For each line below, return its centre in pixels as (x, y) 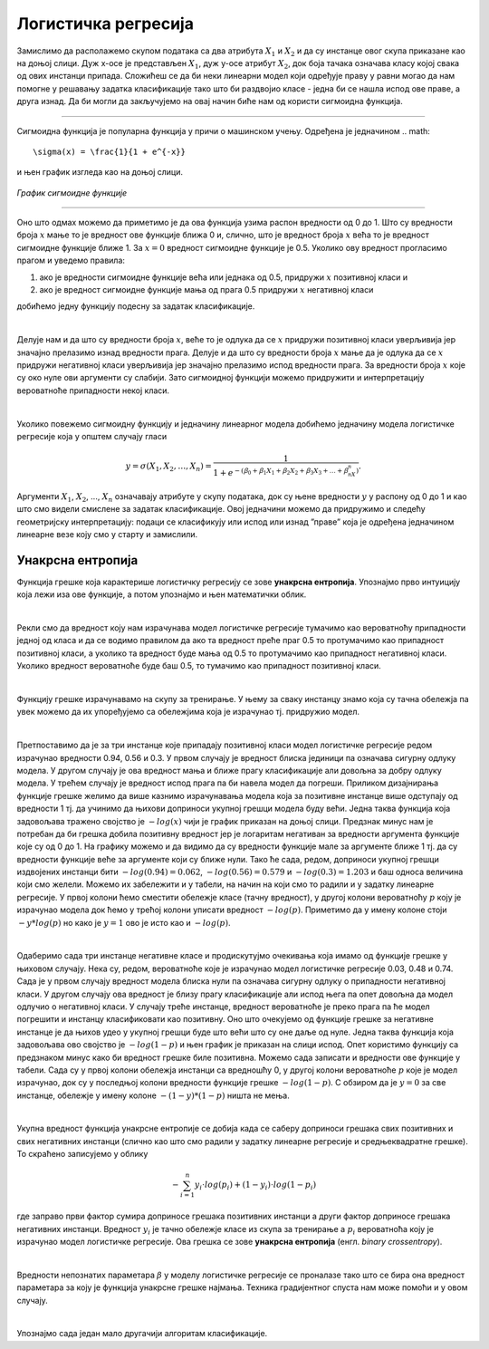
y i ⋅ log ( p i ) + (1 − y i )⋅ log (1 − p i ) (256, 1186)
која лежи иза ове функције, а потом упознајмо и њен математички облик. (162, 594)
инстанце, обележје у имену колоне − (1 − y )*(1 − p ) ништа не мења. (153, 1095)
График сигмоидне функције (72, 193)
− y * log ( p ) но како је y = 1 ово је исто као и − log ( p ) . (125, 922)
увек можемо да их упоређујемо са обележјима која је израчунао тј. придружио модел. (188, 712)
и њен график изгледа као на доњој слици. (100, 172)
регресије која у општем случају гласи (92, 436)
